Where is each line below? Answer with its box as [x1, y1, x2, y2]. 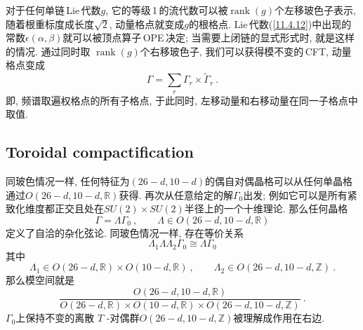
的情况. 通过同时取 [6, 43, 91, 58]
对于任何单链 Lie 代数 [6, 3, 101, 17]
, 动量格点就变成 [109, 16, 185, 31]
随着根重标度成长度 [6, 16, 94, 31]
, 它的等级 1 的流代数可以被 [105, 3, 228, 17]
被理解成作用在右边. [233, 310, 325, 325]
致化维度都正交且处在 [6, 201, 104, 216]
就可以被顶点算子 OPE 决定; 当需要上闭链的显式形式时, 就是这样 [62, 30, 355, 45]
